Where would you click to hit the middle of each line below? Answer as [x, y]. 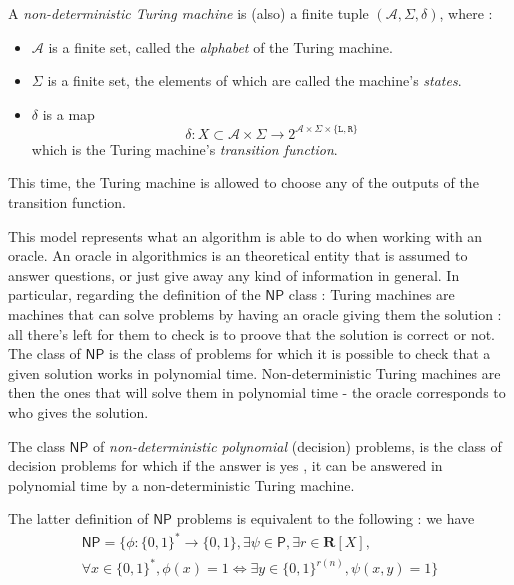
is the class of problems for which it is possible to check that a [300, 353]
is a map [68, 113]
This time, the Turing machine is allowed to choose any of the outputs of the [243, 182]
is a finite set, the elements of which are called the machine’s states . [254, 80]
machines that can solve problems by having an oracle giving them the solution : [255, 314]
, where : [466, 13]
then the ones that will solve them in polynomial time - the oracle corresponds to [257, 392]
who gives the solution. [78, 412]
